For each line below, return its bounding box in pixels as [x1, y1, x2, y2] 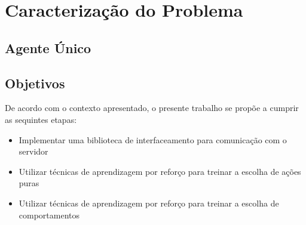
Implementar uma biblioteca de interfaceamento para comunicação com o [19, 133, 287, 146]
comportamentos [19, 208, 80, 221]
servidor [19, 145, 48, 158]
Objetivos [5, 73, 65, 92]
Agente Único [5, 38, 91, 57]
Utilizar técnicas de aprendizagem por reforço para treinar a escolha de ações [19, 165, 301, 177]
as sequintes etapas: [5, 113, 77, 125]
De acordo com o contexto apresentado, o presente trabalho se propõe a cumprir [5, 101, 299, 114]
